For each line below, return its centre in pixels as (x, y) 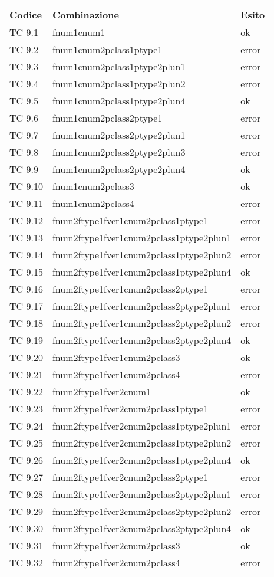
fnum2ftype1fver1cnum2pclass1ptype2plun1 (142, 237)
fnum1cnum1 (79, 32)
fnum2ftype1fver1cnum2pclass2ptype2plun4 (142, 340)
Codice (26, 14)
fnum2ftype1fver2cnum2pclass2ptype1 (130, 477)
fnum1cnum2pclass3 (93, 186)
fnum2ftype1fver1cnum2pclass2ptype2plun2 (142, 323)
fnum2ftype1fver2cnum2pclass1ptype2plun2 (142, 443)
